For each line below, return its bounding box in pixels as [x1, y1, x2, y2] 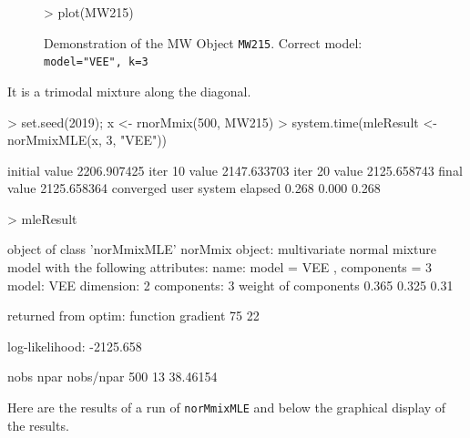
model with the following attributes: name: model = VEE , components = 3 [7, 258, 433, 277]
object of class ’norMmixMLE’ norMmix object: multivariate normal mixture [7, 239, 436, 259]
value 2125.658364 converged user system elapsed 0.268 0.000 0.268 [7, 178, 381, 198]
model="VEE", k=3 [44, 56, 148, 69]
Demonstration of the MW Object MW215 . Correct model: [44, 33, 363, 52]
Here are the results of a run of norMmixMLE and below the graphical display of [7, 398, 446, 417]
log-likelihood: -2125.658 [7, 336, 142, 355]
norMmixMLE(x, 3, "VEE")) [7, 130, 168, 149]
